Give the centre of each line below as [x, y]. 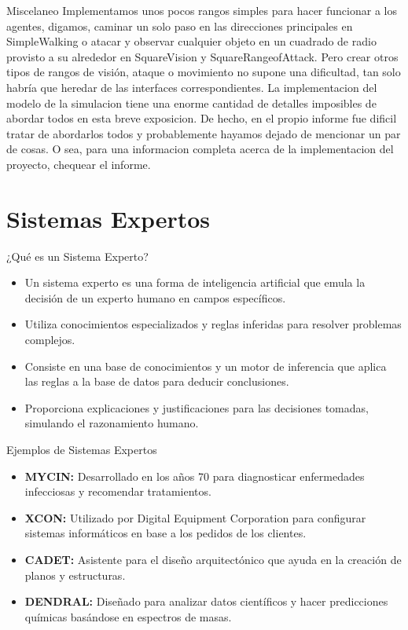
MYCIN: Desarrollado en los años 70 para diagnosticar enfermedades [195, 476]
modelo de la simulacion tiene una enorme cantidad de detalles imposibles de [191, 103]
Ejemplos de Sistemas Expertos [82, 449]
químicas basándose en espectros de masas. [128, 616]
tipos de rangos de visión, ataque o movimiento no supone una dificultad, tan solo [204, 72]
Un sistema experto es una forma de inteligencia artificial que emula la [195, 282]
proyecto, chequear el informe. [79, 164]
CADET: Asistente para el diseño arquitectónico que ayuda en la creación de [213, 559]
